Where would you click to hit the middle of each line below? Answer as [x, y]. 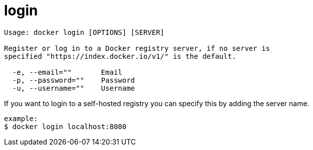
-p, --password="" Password [74, 80]
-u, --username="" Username [74, 88]
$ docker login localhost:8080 [65, 126]
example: [21, 118]
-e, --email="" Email [67, 72]
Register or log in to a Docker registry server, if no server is [137, 48]
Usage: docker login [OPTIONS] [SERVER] [84, 32]
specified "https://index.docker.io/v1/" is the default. [120, 56]
